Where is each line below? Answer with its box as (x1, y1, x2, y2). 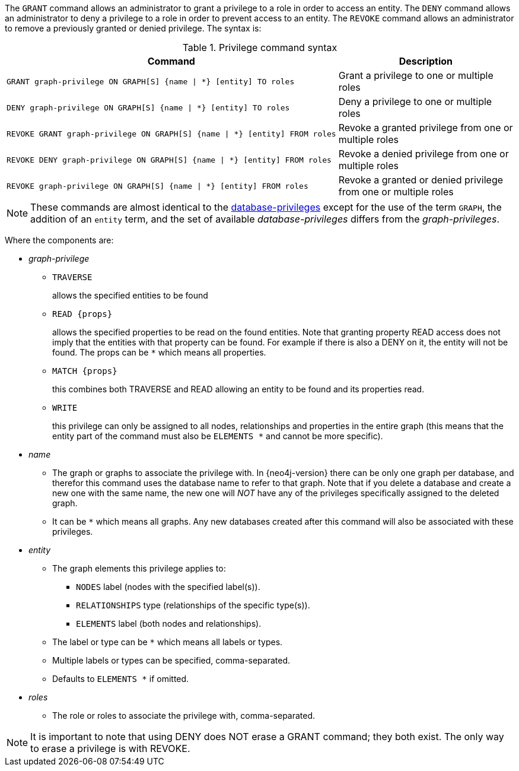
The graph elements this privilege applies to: (52, 563, 226, 573)
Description (399, 55, 453, 67)
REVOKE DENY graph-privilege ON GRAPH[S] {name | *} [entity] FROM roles (7, 155, 332, 164)
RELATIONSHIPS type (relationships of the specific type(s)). (76, 600, 310, 610)
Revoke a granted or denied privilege (338, 174, 504, 186)
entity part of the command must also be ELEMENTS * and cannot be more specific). (52, 431, 383, 441)
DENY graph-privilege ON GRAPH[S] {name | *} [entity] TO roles (7, 103, 290, 112)
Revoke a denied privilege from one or (338, 148, 509, 160)
